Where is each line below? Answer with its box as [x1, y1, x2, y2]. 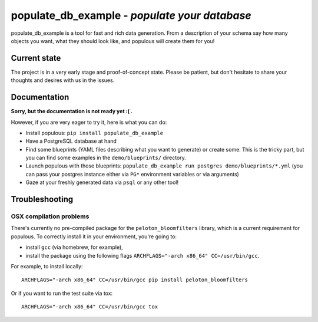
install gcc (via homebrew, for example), [25, 244, 123, 251]
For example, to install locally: [11, 262, 83, 270]
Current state [11, 53, 61, 63]
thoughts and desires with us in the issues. [11, 77, 115, 84]
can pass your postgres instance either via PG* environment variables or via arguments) [25, 170, 240, 178]
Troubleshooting [11, 195, 74, 205]
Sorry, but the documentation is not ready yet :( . [11, 108, 132, 115]
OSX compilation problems [11, 212, 90, 221]
